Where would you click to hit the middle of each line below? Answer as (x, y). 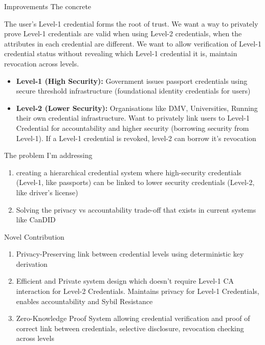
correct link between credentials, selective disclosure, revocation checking (130, 328)
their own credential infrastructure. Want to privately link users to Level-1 (133, 118)
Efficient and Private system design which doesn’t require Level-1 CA (125, 281)
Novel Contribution (34, 236)
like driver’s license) (47, 192)
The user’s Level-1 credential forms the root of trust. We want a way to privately (131, 23)
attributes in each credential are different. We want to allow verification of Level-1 (133, 43)
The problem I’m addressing (48, 155)
